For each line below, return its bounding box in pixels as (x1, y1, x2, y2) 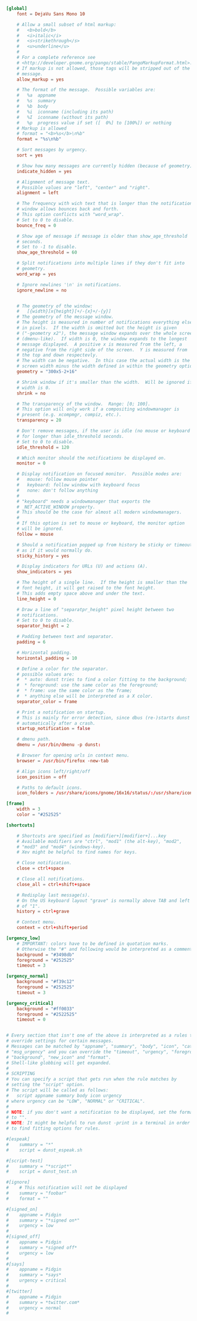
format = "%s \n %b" (16, 136, 62, 142)
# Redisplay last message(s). (16, 892, 91, 898)
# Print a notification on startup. (16, 709, 107, 715)
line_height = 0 (16, 596, 57, 602)
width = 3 (16, 806, 41, 812)
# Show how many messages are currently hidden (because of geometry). (16, 162, 195, 169)
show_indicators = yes (16, 569, 72, 575)
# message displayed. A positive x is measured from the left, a (16, 341, 182, 347)
